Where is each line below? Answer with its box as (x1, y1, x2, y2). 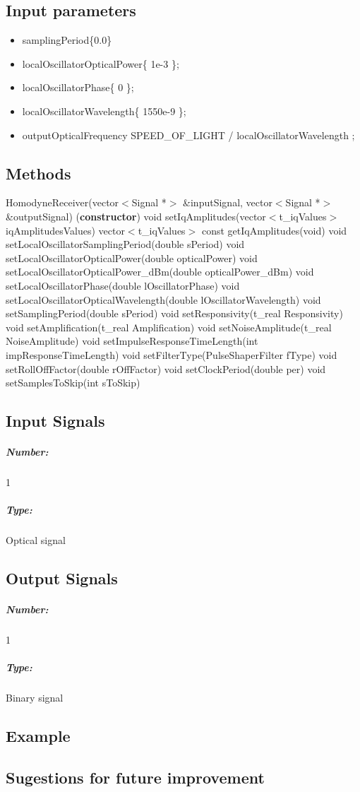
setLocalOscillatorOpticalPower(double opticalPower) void (6, 250, 258, 265)
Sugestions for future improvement (6, 767, 265, 788)
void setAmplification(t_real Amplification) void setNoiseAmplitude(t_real (6, 319, 332, 334)
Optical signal (6, 533, 66, 548)
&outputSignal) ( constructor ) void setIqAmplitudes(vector (6, 208, 266, 223)
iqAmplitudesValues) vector (6, 223, 125, 237)
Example (6, 725, 71, 747)
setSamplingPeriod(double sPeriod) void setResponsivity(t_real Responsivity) (6, 306, 343, 321)
